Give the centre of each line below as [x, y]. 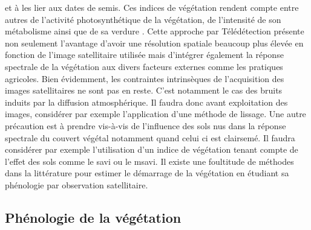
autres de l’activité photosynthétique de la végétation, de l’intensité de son [143, 19]
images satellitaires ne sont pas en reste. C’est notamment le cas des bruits [144, 90]
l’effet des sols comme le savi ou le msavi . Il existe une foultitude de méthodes [149, 161]
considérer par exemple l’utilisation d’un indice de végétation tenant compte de [152, 149]
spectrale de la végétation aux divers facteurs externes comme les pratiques [144, 66]
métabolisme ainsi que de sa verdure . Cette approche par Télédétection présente [155, 31]
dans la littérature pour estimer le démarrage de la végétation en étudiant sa [147, 173]
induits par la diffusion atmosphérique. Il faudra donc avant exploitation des [146, 102]
